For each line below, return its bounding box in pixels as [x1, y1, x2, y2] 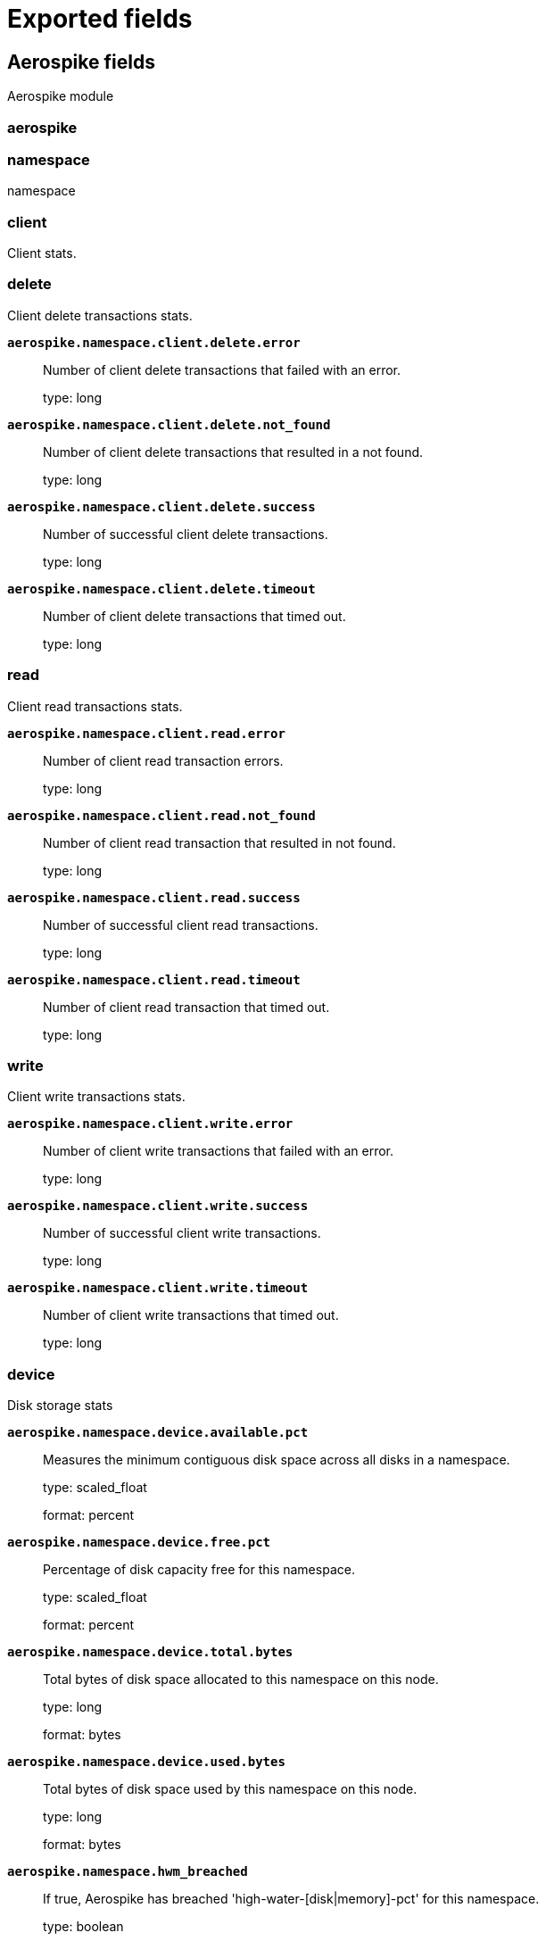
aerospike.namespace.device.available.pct [7, 1425, 309, 1440]
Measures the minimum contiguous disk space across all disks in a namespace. [43, 1452, 510, 1468]
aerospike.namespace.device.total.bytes [7, 1645, 294, 1660]
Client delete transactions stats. [7, 307, 193, 323]
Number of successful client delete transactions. [43, 526, 328, 542]
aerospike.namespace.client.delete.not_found [7, 417, 331, 432]
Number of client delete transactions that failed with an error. [43, 361, 401, 377]
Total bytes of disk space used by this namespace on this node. [43, 1781, 418, 1797]
